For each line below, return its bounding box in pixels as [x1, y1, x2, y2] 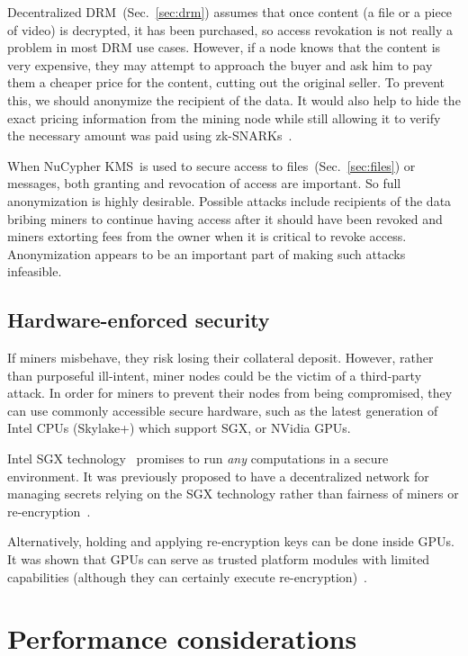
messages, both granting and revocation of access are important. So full [7, 174, 401, 193]
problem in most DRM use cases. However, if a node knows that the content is [7, 38, 441, 57]
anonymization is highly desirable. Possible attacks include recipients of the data [7, 191, 452, 210]
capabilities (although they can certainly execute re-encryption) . [7, 567, 368, 586]
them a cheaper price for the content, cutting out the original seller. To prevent [7, 73, 445, 92]
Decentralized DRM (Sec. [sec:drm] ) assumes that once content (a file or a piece [7, 3, 453, 21]
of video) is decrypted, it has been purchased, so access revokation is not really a [7, 20, 453, 39]
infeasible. [7, 262, 62, 281]
